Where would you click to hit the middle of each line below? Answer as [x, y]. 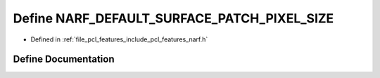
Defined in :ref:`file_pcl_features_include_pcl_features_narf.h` [119, 39]
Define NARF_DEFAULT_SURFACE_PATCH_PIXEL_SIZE [173, 18]
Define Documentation [64, 59]
